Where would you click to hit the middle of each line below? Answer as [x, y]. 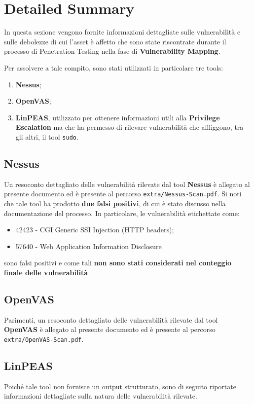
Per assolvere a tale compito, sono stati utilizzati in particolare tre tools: [114, 67]
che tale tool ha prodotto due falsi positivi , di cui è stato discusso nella [115, 203]
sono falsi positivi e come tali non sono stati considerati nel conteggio [118, 263]
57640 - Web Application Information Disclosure [89, 246]
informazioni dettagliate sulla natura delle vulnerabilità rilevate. [101, 396]
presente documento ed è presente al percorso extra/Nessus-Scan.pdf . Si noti [123, 194]
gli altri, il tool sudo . [47, 136]
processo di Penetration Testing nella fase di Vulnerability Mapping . [112, 51]
